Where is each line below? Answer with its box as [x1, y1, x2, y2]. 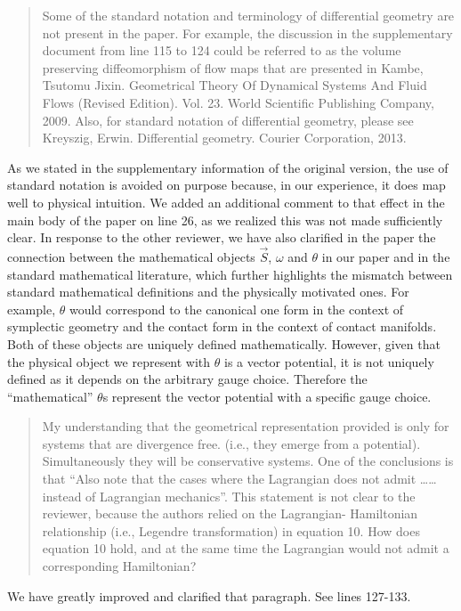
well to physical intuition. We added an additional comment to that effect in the [7, 192, 445, 211]
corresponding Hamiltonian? [42, 557, 197, 575]
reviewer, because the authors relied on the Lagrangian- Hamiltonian [42, 504, 418, 523]
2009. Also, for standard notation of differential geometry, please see [42, 110, 414, 129]
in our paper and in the [321, 247, 450, 265]
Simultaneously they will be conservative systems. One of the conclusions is [42, 452, 454, 470]
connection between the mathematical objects [7, 247, 255, 265]
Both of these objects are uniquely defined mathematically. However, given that [7, 334, 441, 353]
